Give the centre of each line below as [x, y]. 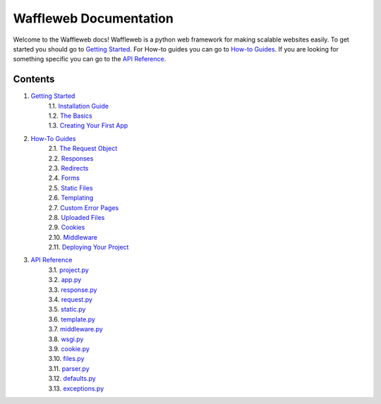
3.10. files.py [66, 359]
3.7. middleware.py [76, 329]
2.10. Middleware [73, 237]
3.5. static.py [67, 310]
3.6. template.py [72, 319]
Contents [34, 79]
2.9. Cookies [67, 227]
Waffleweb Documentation [93, 18]
